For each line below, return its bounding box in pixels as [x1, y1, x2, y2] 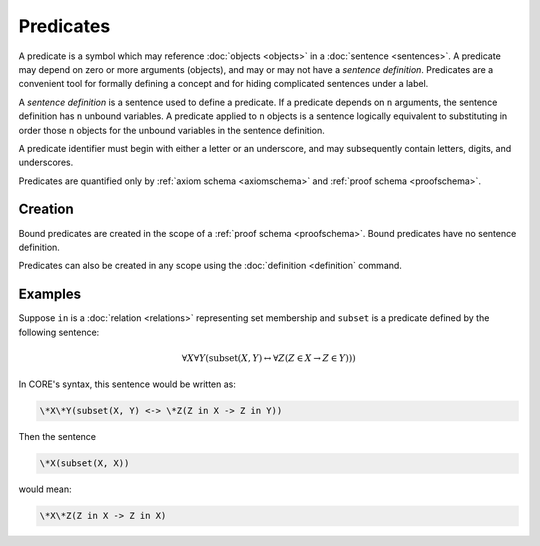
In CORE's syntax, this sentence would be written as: [18, 378, 237, 390]
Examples [18, 286, 82, 303]
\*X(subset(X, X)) [39, 458, 130, 469]
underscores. [18, 156, 74, 169]
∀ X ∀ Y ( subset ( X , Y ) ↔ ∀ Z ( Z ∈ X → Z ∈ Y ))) [181, 352, 356, 364]
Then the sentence [18, 431, 97, 443]
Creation [18, 201, 74, 218]
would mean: [18, 483, 72, 495]
